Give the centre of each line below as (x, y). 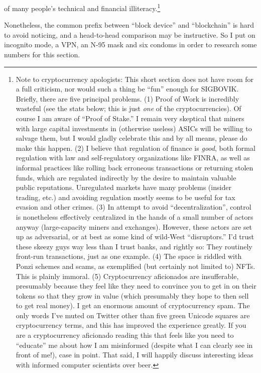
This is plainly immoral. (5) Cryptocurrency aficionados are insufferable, (127, 276)
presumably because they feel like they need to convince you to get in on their (136, 286)
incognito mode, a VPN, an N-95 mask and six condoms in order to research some (130, 44)
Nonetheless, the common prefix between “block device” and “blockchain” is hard (129, 25)
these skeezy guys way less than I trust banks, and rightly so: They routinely (134, 246)
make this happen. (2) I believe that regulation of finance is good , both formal (136, 148)
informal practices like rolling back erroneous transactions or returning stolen (135, 167)
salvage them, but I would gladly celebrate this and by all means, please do (132, 138)
